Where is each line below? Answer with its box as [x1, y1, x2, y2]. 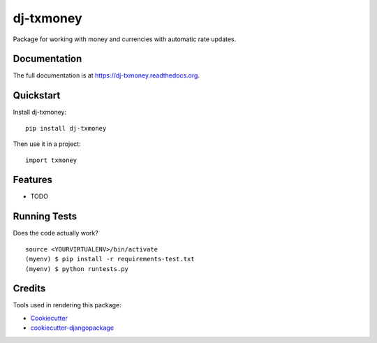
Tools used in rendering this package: [13, 301, 121, 309]
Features [13, 174, 52, 186]
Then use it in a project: [13, 140, 81, 148]
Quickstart [13, 89, 61, 101]
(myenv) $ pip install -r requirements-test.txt [25, 255, 195, 263]
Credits [13, 283, 46, 295]
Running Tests [13, 210, 77, 223]
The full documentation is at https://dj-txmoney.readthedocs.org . [13, 71, 200, 80]
